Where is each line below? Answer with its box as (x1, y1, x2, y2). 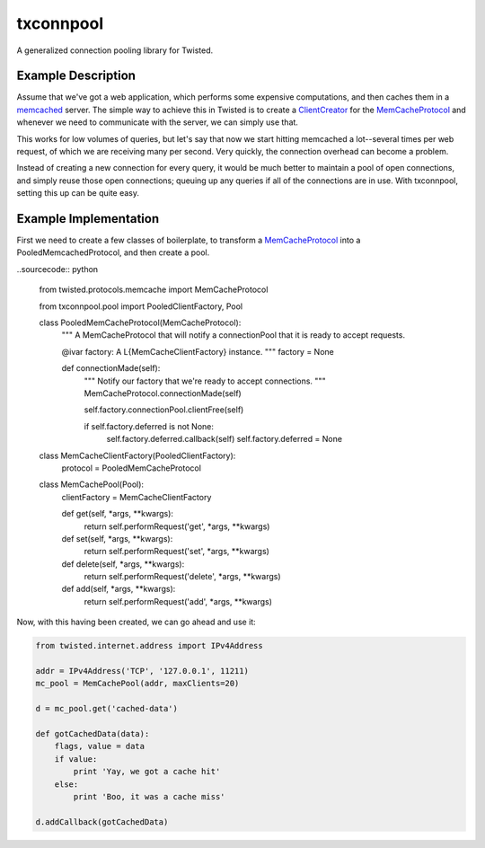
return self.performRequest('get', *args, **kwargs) (84, 521, 270, 532)
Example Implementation (16, 211, 160, 226)
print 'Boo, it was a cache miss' (73, 791, 225, 801)
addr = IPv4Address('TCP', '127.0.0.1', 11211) (35, 666, 249, 676)
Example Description (16, 68, 137, 84)
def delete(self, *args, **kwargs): (61, 558, 185, 570)
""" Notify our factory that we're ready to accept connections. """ (84, 375, 327, 386)
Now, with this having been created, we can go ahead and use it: (16, 616, 256, 628)
